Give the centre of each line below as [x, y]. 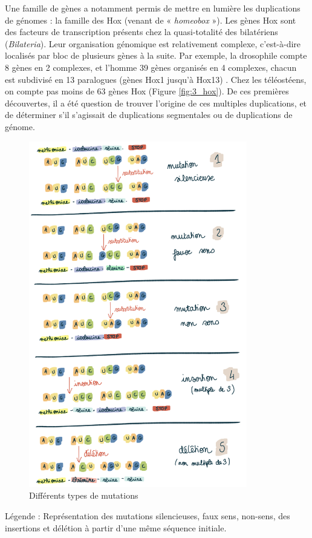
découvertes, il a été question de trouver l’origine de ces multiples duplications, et [156, 103]
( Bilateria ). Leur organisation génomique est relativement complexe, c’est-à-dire [153, 43]
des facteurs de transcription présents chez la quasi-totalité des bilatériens [141, 32]
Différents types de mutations [84, 495]
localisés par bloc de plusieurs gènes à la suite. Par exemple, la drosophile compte [156, 55]
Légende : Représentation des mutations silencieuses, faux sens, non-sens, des [148, 515]
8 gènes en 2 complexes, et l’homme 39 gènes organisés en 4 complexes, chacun [151, 67]
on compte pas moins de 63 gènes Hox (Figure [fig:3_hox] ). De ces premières [147, 91]
